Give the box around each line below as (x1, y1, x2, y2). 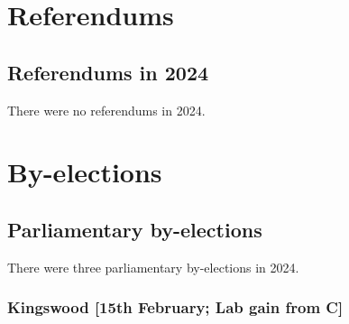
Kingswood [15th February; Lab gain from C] (7, 296, 344, 319)
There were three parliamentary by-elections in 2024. (7, 257, 299, 276)
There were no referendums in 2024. (7, 100, 206, 119)
